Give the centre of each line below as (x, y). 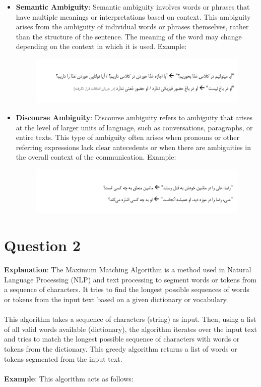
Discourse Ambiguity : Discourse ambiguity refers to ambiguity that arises (134, 117)
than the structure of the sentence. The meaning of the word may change (129, 36)
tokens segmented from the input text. (63, 358)
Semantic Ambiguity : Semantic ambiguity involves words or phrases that (133, 7)
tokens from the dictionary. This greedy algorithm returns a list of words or (121, 348)
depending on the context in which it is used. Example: (101, 46)
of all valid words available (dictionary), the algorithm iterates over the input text (131, 329)
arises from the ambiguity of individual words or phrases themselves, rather (132, 27)
